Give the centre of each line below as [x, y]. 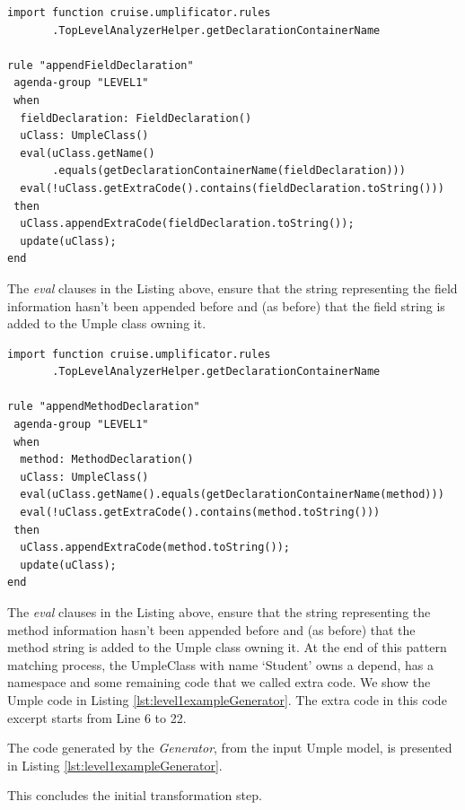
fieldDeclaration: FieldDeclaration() [136, 118]
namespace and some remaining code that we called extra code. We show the [219, 682]
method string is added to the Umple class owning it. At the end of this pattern [227, 647]
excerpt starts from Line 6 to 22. [97, 717]
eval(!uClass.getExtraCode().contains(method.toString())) [200, 513]
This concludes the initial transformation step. [135, 795]
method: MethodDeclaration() [107, 460]
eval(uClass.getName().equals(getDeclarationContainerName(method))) [232, 495]
